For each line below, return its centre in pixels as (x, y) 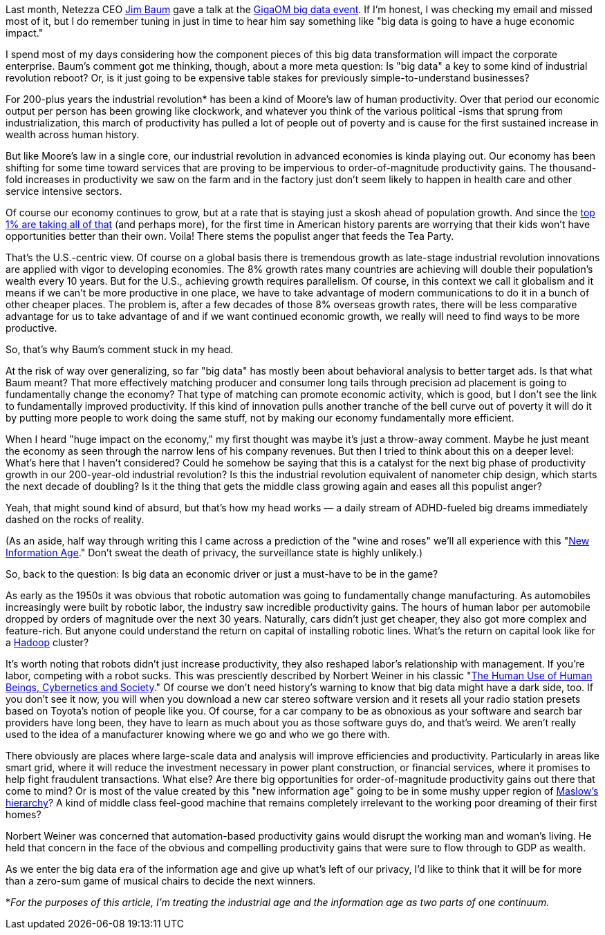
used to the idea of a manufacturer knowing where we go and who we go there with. (198, 734)
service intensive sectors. (64, 191)
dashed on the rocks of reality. (75, 519)
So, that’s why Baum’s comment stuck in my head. (120, 349)
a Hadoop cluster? (47, 642)
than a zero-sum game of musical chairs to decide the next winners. (161, 881)
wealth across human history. (73, 134)
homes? (24, 814)
